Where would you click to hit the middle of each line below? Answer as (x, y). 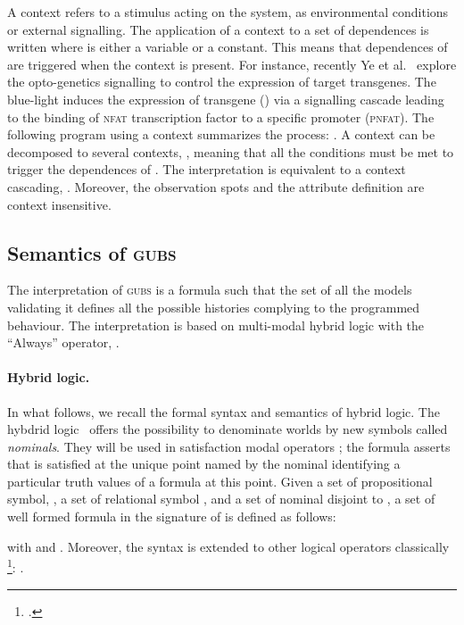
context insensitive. (59, 204)
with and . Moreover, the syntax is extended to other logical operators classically (228, 546)
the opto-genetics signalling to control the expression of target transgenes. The (222, 82)
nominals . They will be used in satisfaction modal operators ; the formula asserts (229, 446)
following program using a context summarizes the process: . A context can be (221, 134)
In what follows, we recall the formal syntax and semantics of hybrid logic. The (224, 411)
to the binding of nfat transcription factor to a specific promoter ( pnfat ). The (221, 117)
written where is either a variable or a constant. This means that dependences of (228, 47)
